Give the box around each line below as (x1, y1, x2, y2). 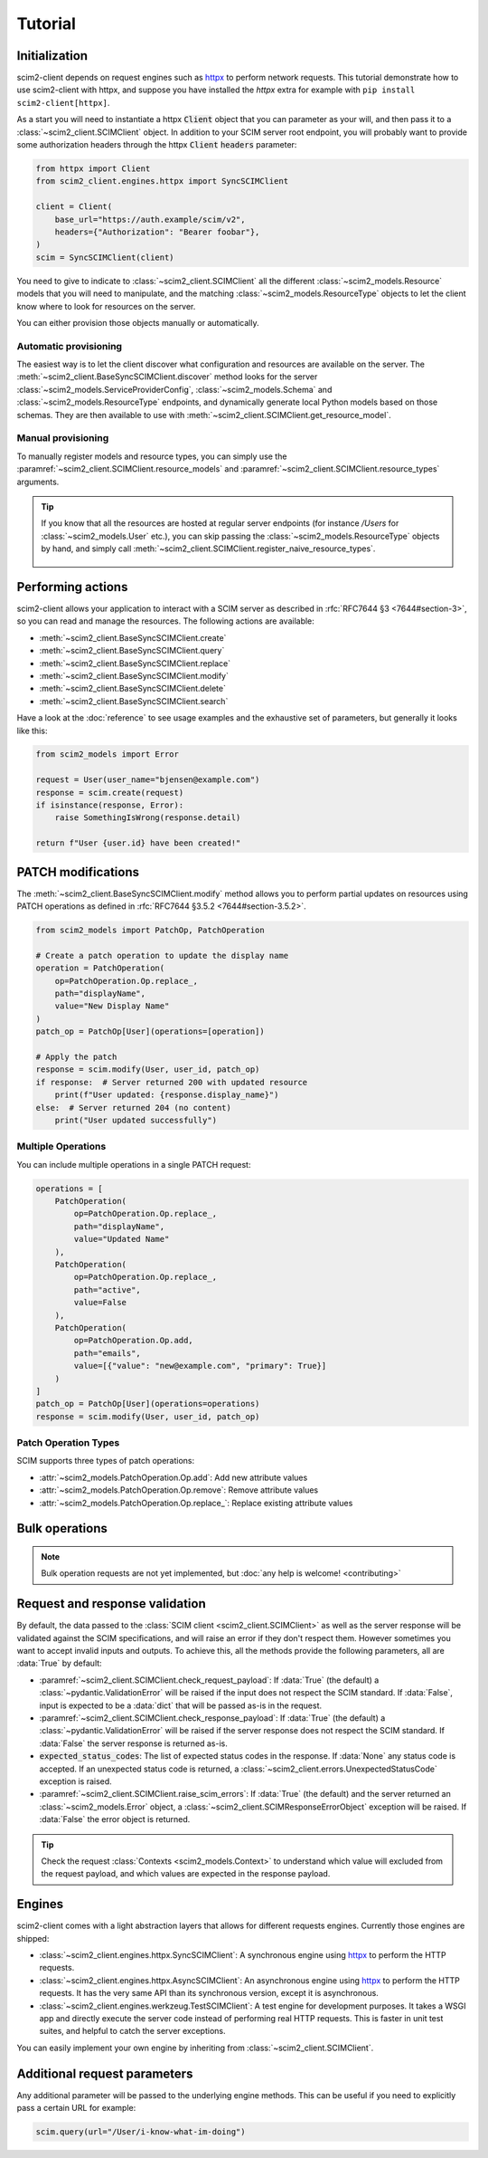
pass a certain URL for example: (16, 2103, 136, 2114)
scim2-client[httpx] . (16, 97, 110, 108)
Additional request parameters (16, 2066, 193, 2081)
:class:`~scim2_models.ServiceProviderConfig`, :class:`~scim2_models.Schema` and (16, 384, 333, 395)
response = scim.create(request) (35, 788, 184, 797)
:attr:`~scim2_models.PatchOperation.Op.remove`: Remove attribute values (39, 1485, 319, 1495)
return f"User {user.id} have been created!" (35, 838, 241, 848)
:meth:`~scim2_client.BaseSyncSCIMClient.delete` (39, 683, 226, 694)
